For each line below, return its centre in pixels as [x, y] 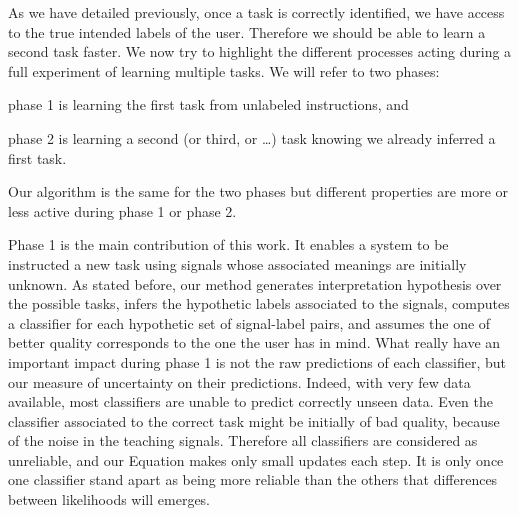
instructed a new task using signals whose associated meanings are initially [237, 263]
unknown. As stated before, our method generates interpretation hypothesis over [255, 283]
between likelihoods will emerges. [109, 499]
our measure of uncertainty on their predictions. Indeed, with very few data [239, 381]
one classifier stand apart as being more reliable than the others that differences [253, 479]
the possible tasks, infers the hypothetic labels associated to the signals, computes [259, 303]
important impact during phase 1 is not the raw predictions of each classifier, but [257, 361]
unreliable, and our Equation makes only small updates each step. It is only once [256, 459]
